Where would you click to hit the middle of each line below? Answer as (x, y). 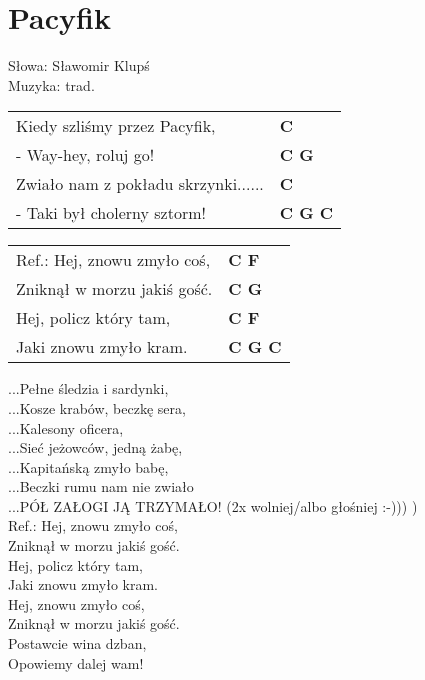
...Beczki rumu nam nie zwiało (101, 486)
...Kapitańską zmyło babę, (88, 466)
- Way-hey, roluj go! (85, 155)
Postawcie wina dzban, (77, 643)
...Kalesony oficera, (66, 427)
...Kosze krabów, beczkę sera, (97, 407)
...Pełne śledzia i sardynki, (88, 388)
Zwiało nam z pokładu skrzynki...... (140, 184)
